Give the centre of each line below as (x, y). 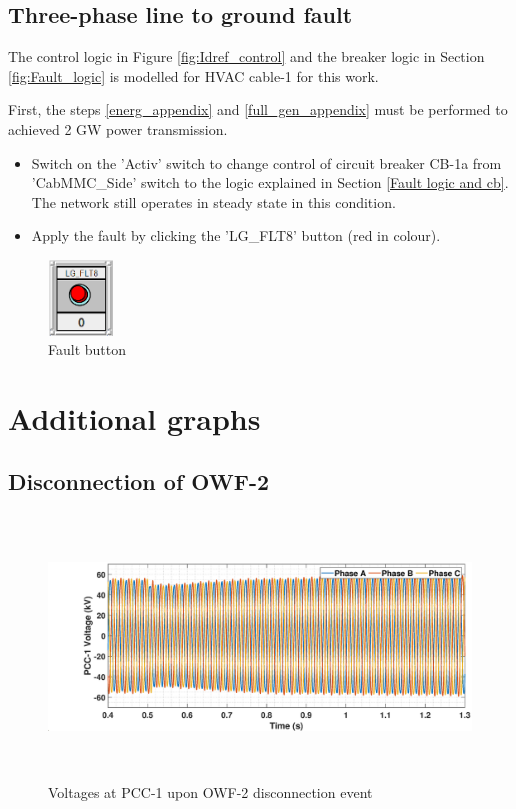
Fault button (87, 349)
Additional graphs (134, 417)
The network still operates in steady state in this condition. (213, 201)
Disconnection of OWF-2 (139, 481)
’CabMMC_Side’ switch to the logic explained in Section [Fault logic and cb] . (270, 182)
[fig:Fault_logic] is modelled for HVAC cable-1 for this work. (193, 75)
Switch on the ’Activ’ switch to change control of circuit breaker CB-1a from (266, 162)
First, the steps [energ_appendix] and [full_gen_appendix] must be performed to (258, 109)
